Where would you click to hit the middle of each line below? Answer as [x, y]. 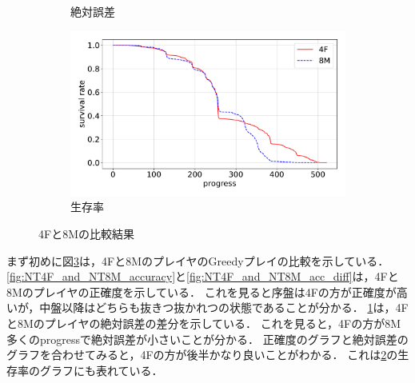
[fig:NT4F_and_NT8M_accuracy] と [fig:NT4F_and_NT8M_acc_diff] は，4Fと [203, 276]
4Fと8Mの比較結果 [86, 234]
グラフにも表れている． [101, 370]
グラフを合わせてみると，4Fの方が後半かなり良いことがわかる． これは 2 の [202, 355]
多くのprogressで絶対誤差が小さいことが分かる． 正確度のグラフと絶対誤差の [207, 339]
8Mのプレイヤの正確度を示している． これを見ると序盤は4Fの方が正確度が [202, 291]
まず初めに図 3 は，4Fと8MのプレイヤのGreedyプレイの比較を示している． [198, 260]
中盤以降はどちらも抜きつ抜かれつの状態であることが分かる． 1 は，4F [224, 307]
